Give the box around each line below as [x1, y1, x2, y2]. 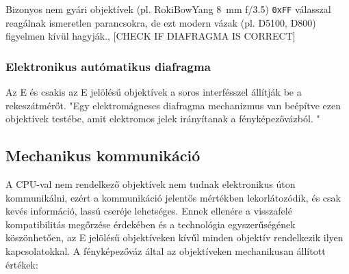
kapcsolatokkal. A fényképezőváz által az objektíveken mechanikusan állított [5, 244, 326, 258]
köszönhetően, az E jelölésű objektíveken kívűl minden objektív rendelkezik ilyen [5, 230, 344, 245]
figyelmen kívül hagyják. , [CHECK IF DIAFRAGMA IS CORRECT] [5, 29, 296, 43]
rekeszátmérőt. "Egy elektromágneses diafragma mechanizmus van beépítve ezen [5, 98, 341, 112]
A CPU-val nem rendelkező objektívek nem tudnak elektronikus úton [5, 177, 296, 191]
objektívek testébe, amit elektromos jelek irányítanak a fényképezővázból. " [5, 111, 320, 126]
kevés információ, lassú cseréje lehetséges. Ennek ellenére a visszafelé [5, 204, 292, 218]
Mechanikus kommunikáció [5, 145, 201, 166]
